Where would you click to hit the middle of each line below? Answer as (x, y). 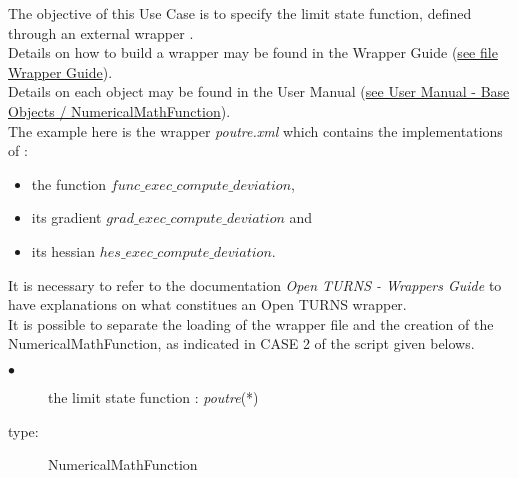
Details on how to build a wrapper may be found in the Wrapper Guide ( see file (253, 52)
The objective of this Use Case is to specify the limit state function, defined (240, 13)
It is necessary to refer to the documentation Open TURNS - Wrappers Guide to (255, 284)
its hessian (63, 250)
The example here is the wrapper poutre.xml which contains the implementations (255, 130)
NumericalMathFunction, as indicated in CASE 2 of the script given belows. (241, 343)
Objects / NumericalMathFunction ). (119, 110)
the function (69, 183)
